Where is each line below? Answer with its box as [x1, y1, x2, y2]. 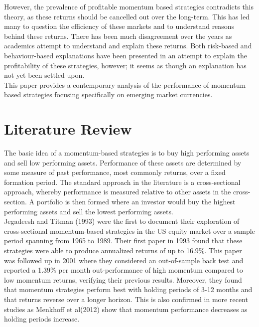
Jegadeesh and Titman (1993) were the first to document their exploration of [4, 216, 240, 226]
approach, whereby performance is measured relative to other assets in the [4, 186, 231, 197]
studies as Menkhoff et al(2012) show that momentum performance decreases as [4, 304, 248, 314]
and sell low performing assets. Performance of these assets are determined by [4, 157, 242, 167]
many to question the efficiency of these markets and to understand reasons [4, 21, 235, 31]
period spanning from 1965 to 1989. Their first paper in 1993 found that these [4, 235, 243, 246]
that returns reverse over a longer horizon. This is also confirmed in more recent [4, 294, 248, 304]
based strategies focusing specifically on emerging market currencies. [4, 89, 213, 100]
